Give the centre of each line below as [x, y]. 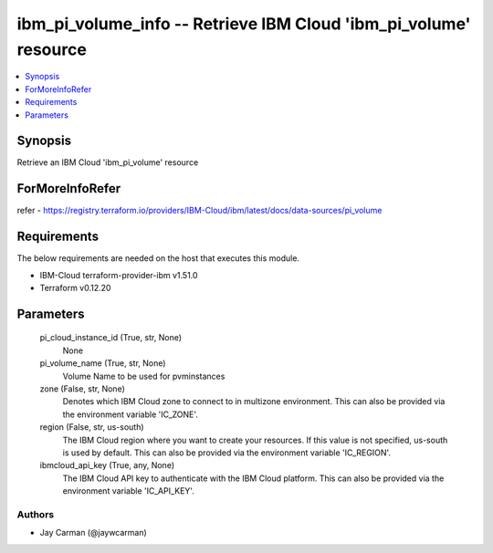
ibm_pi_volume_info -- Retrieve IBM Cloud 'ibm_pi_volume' [244, 24]
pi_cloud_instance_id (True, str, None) [111, 338]
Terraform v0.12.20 [75, 288]
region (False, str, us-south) [92, 427]
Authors [36, 514]
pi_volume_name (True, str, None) [103, 363]
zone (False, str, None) [82, 389]
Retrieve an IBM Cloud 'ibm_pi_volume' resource [108, 162]
